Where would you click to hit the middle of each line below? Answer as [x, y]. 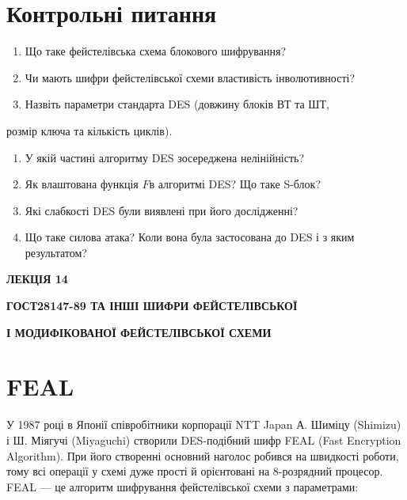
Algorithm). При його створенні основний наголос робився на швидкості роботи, [203, 455]
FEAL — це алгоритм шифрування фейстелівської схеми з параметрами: [183, 486]
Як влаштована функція [82, 184]
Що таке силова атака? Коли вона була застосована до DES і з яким [190, 237]
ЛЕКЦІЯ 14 [37, 279]
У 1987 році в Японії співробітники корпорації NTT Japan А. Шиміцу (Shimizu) [204, 424]
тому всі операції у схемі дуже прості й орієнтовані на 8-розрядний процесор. [195, 471]
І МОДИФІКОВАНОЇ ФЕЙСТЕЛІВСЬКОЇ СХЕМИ [139, 332]
